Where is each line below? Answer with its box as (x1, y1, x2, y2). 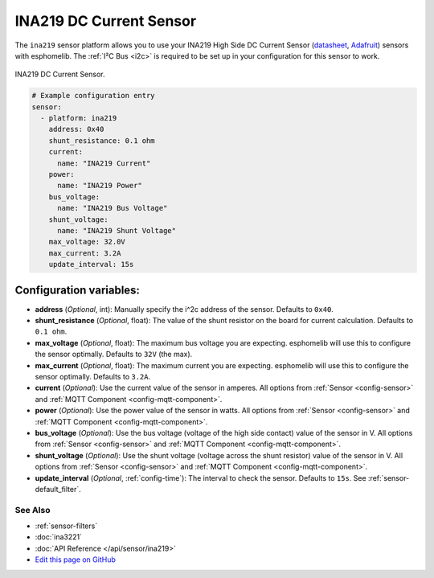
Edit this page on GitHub (35, 555, 117, 564)
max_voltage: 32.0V (48, 237, 126, 247)
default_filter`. (35, 484, 81, 494)
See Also (14, 504, 51, 515)
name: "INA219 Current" (57, 158, 151, 168)
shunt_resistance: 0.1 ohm (48, 136, 156, 145)
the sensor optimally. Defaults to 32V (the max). (35, 350, 193, 359)
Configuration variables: (14, 283, 141, 297)
